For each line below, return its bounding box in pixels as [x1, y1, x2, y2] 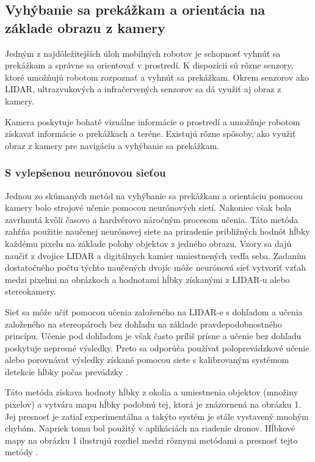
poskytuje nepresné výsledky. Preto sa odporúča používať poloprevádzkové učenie [5, 341, 310, 354]
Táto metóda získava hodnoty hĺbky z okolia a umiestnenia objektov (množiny [5, 386, 299, 398]
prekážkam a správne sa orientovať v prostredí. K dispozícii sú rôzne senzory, [5, 59, 294, 71]
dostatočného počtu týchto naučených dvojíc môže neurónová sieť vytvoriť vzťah [5, 261, 306, 274]
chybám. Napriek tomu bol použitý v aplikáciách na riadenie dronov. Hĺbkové [5, 422, 295, 435]
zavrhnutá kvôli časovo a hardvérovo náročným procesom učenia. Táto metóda [5, 213, 299, 226]
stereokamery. [5, 285, 56, 298]
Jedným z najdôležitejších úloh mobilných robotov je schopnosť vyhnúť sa [5, 46, 281, 59]
